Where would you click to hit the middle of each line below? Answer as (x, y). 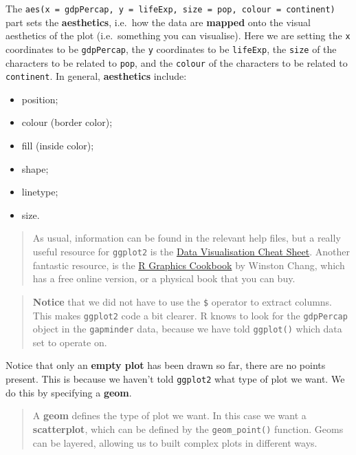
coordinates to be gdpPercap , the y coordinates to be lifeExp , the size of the (171, 49)
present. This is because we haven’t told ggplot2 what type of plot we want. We (175, 379)
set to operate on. (70, 342)
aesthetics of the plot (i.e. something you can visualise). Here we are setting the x (178, 35)
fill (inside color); (58, 146)
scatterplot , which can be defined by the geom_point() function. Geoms (188, 428)
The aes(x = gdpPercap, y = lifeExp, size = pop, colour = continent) (170, 8)
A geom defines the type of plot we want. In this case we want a (169, 415)
